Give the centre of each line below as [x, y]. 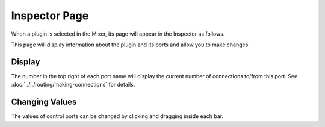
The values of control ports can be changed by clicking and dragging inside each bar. [117, 116]
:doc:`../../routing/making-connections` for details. [73, 85]
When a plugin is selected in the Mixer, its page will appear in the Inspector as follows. [118, 34]
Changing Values [44, 102]
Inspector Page [50, 16]
